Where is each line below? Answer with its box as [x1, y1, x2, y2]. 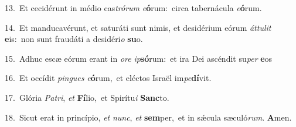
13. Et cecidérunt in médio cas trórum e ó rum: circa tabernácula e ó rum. [5, 2, 262, 13]
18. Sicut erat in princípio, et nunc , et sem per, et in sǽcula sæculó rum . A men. [5, 111, 292, 123]
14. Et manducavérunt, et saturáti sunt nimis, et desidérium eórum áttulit [5, 21, 271, 33]
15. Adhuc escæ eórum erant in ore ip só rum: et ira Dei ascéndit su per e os [5, 52, 273, 64]
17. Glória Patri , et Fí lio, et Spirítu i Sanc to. [5, 91, 169, 103]
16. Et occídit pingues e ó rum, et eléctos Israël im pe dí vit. [5, 72, 212, 84]
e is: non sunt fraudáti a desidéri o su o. [5, 33, 143, 45]
